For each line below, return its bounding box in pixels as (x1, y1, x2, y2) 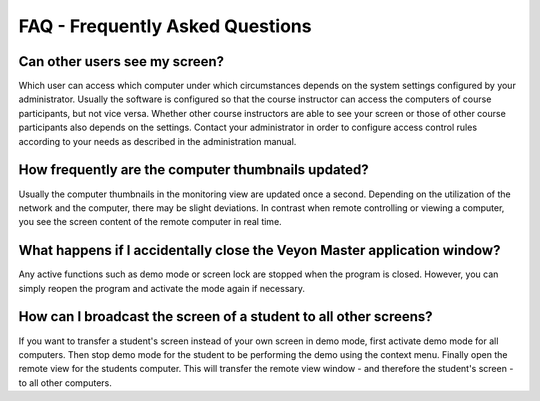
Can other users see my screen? (18, 53, 225, 70)
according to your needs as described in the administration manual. (18, 135, 297, 147)
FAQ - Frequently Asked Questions (18, 15, 312, 37)
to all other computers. (18, 376, 112, 389)
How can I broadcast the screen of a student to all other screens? (18, 308, 434, 325)
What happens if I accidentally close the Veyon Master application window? (18, 242, 501, 259)
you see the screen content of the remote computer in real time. (18, 216, 282, 228)
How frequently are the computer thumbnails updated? (18, 161, 369, 179)
